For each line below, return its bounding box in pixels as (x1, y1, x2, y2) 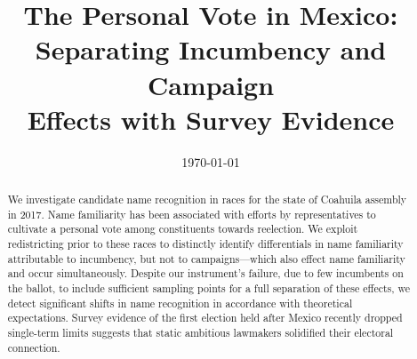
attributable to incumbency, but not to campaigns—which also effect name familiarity (7, 251, 405, 266)
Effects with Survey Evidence (27, 100, 395, 137)
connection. (7, 339, 60, 355)
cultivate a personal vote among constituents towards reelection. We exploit (7, 221, 358, 236)
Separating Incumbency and (35, 31, 387, 68)
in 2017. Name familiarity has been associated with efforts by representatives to (7, 206, 376, 221)
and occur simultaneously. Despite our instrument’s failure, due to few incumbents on (7, 266, 404, 281)
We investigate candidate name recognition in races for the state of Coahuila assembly (7, 192, 407, 207)
